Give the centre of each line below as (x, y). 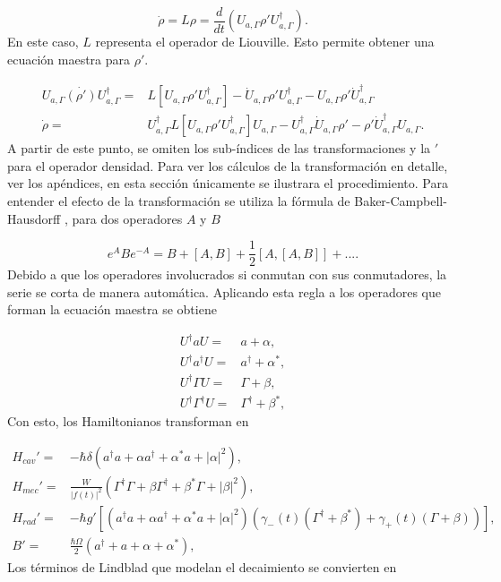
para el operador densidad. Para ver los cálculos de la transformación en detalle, (228, 165)
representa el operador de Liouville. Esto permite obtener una (265, 42)
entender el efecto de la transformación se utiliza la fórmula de (179, 200)
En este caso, (43, 42)
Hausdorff (34, 218)
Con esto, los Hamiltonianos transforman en (128, 421)
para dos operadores (127, 218)
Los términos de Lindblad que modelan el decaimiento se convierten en (202, 566)
